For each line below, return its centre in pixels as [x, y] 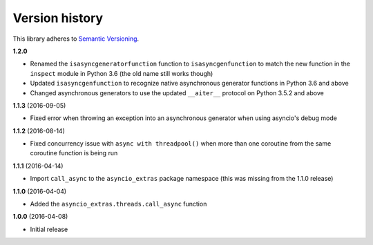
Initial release [49, 229]
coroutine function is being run [74, 153]
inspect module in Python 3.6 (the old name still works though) [122, 73]
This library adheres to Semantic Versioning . [76, 39]
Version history [58, 18]
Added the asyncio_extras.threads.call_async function [118, 204]
